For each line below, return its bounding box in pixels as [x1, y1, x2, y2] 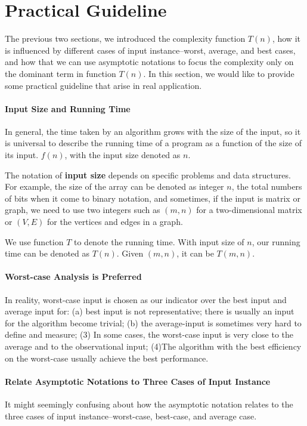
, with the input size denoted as [64, 149, 181, 161]
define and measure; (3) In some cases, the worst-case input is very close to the [5, 328, 294, 341]
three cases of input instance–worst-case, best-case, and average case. [5, 409, 257, 422]
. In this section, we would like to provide [143, 67, 294, 79]
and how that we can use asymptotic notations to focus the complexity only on [5, 55, 294, 68]
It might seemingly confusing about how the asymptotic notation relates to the [5, 397, 293, 410]
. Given [116, 247, 144, 260]
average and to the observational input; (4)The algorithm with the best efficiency [5, 340, 302, 352]
